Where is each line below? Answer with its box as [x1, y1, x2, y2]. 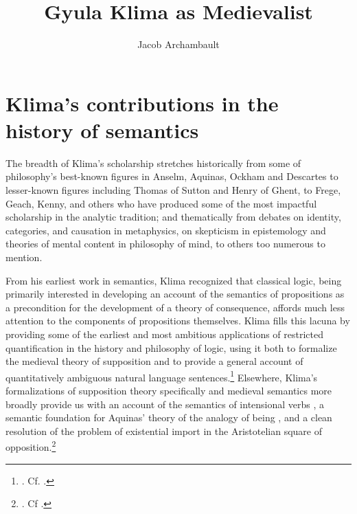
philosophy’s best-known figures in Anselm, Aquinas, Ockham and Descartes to [5, 169, 338, 183]
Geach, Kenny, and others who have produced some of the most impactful [5, 196, 317, 210]
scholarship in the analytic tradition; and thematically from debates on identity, [5, 210, 341, 224]
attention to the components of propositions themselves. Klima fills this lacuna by [5, 313, 350, 328]
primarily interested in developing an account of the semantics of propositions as [5, 287, 345, 301]
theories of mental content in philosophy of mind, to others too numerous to [5, 236, 325, 251]
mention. [5, 250, 43, 264]
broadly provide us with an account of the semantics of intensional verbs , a [5, 396, 325, 411]
